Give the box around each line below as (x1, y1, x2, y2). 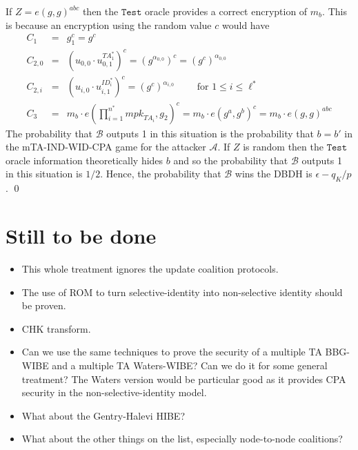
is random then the (243, 139, 324, 154)
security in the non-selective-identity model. (21, 385, 207, 400)
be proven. (21, 298, 66, 313)
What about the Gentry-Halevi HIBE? (21, 408, 186, 422)
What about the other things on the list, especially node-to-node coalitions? (21, 431, 343, 446)
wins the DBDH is (235, 166, 312, 181)
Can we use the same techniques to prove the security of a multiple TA (21, 344, 322, 359)
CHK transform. (21, 321, 91, 335)
